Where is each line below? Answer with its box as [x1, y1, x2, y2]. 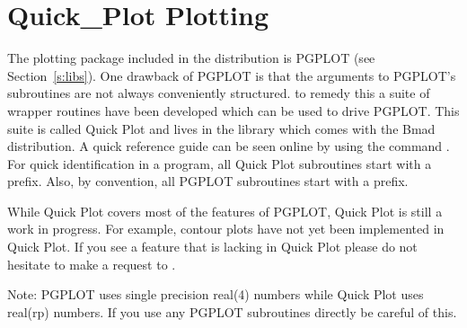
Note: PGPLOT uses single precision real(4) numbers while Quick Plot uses [7, 285, 424, 304]
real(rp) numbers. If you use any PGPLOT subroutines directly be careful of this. [7, 302, 457, 321]
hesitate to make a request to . [7, 254, 176, 273]
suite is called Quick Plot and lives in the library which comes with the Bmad [7, 119, 436, 137]
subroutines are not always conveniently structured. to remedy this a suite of [7, 84, 430, 102]
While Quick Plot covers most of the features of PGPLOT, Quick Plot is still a [7, 201, 443, 220]
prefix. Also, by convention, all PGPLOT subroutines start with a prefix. [7, 172, 409, 191]
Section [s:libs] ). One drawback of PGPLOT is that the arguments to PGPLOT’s [7, 66, 456, 84]
